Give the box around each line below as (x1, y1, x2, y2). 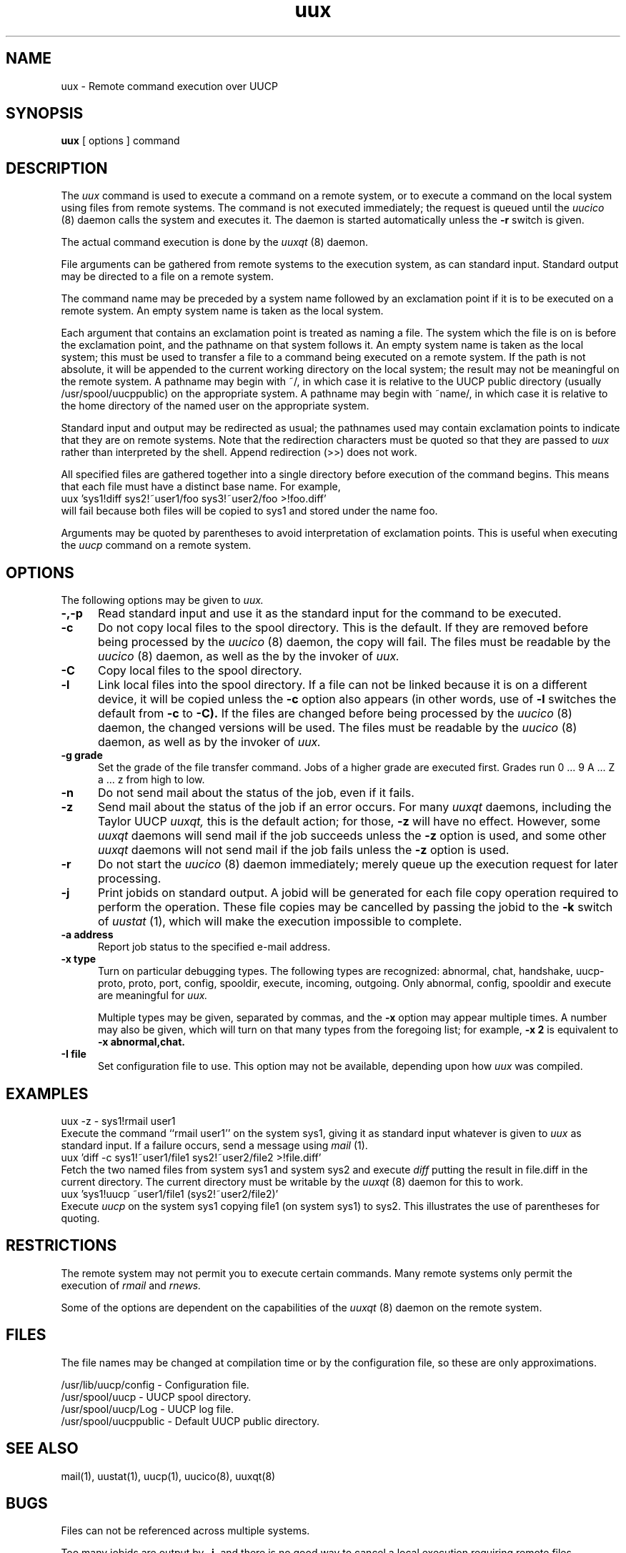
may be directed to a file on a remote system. (61, 270, 274, 283)
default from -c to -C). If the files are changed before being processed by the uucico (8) (97, 706, 572, 721)
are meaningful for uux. (98, 989, 208, 1002)
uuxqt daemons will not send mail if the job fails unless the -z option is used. (97, 843, 510, 858)
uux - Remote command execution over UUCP (61, 79, 278, 92)
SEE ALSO (6, 1439, 79, 1458)
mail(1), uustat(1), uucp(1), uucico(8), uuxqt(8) (61, 1469, 276, 1482)
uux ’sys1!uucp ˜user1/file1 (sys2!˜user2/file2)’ (61, 1187, 279, 1200)
